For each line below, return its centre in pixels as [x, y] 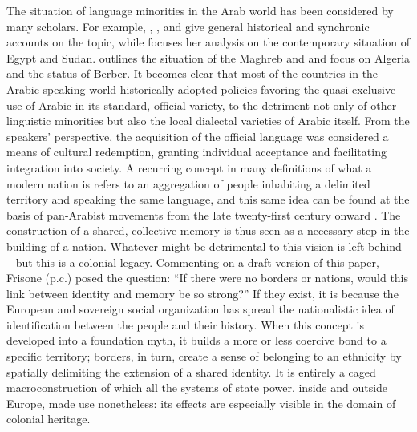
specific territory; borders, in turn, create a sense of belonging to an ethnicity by [204, 356]
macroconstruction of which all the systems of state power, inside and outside [197, 388]
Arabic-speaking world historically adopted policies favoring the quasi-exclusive [201, 89]
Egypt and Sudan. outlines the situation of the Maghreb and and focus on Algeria [208, 57]
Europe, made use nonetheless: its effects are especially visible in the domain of [201, 403]
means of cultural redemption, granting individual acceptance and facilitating [196, 152]
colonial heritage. [49, 419]
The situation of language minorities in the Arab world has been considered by [200, 10]
